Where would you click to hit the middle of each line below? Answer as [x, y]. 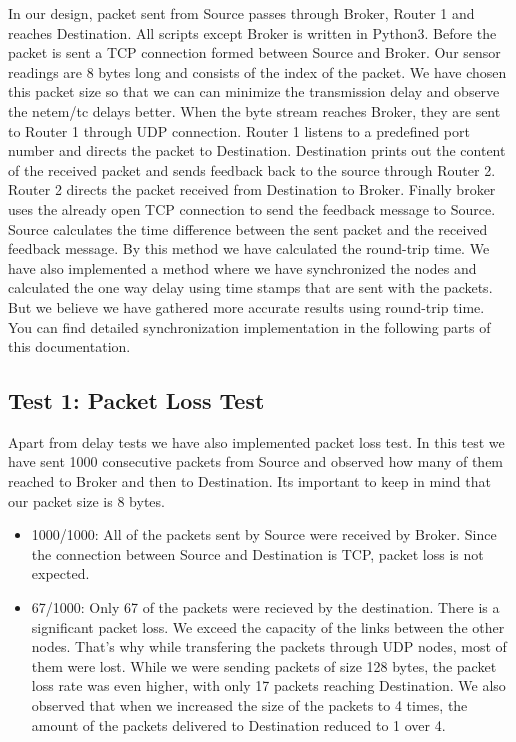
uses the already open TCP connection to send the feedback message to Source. [252, 208]
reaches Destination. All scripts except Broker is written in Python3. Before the [252, 32]
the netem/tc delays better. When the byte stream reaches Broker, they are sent [254, 110]
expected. [60, 573]
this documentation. [69, 346]
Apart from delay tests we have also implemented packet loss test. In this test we [256, 441]
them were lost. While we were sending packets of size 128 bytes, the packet [264, 665]
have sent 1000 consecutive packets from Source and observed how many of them [256, 461]
